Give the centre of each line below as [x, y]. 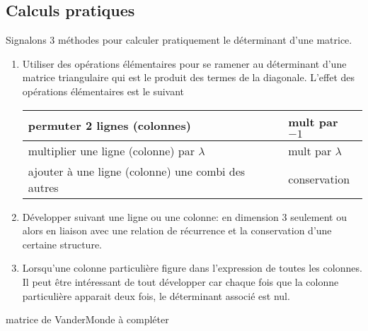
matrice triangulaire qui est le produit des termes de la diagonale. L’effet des [189, 77]
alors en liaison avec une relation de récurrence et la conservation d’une [177, 230]
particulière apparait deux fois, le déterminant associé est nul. [156, 295]
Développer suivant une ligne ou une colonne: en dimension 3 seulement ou [184, 216]
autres [43, 187]
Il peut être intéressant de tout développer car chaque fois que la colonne [180, 281]
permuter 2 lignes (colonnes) [109, 126]
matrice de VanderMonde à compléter [87, 319]
